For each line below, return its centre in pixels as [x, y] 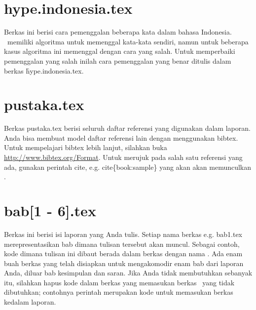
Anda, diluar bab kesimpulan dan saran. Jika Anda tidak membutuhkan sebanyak [128, 273]
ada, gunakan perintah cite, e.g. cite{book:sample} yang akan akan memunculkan [128, 167]
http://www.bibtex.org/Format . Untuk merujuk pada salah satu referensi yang [123, 157]
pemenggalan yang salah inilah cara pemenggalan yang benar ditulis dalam [118, 60]
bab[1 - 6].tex [50, 210]
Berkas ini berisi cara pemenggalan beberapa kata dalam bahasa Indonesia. [118, 32]
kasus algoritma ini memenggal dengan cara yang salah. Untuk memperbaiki [120, 51]
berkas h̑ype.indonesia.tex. [44, 70]
